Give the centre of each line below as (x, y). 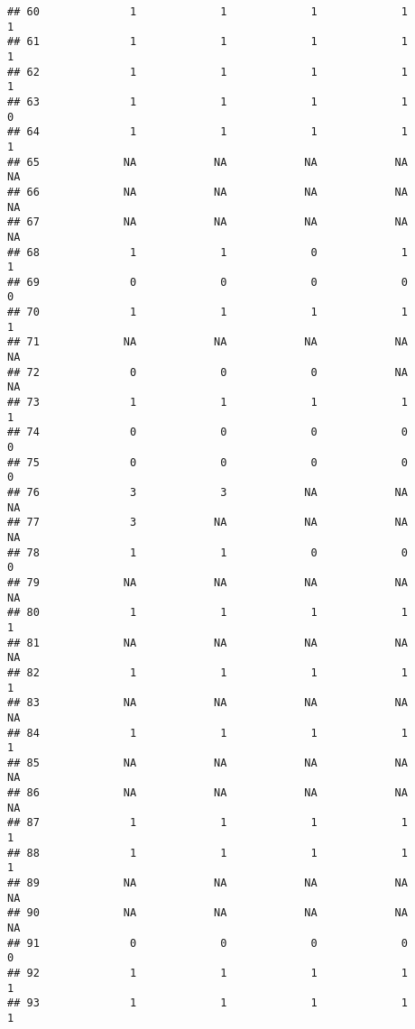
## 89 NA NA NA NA (207, 883)
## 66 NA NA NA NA (207, 192)
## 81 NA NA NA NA (207, 643)
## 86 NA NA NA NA (207, 793)
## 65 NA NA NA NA (207, 162)
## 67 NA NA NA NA (207, 222)
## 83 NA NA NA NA (207, 703)
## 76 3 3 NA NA (207, 492)
